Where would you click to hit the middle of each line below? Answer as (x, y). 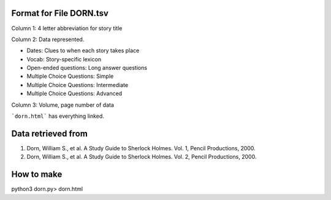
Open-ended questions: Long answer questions (87, 68)
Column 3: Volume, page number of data (63, 105)
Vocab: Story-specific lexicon (64, 59)
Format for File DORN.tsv (60, 13)
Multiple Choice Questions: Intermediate (78, 85)
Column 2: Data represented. (48, 39)
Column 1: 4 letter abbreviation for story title (67, 28)
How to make (37, 175)
